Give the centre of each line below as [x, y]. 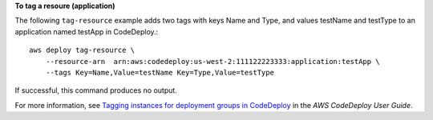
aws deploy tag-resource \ [82, 50]
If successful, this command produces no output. [96, 90]
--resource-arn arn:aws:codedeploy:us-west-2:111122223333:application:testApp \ [212, 61]
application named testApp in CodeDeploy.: [87, 31]
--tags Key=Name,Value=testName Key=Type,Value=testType [160, 72]
